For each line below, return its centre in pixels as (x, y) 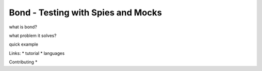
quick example (24, 44)
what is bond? (23, 27)
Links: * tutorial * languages (37, 53)
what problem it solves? (33, 35)
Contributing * (23, 62)
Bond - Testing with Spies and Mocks (85, 12)
